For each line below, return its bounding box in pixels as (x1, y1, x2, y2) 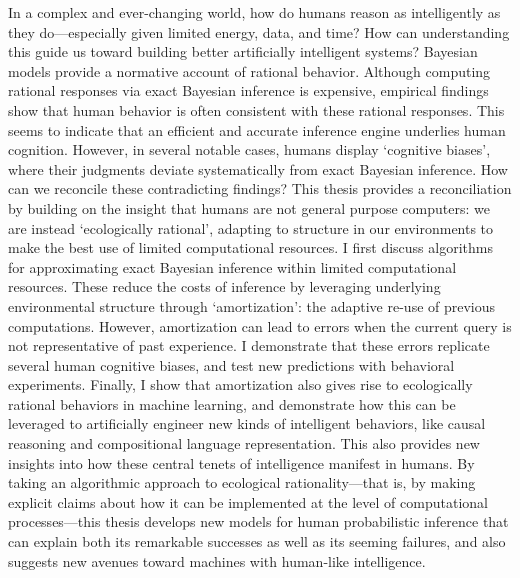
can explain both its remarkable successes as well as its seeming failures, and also (8, 531, 506, 552)
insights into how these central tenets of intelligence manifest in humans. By (8, 452, 475, 473)
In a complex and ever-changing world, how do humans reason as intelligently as (8, 2, 501, 22)
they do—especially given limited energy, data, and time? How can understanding (8, 21, 510, 42)
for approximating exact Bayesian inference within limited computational (8, 256, 457, 277)
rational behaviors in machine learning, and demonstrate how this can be (8, 393, 456, 414)
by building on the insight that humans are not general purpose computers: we (8, 197, 490, 218)
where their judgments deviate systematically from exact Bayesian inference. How (8, 158, 508, 179)
